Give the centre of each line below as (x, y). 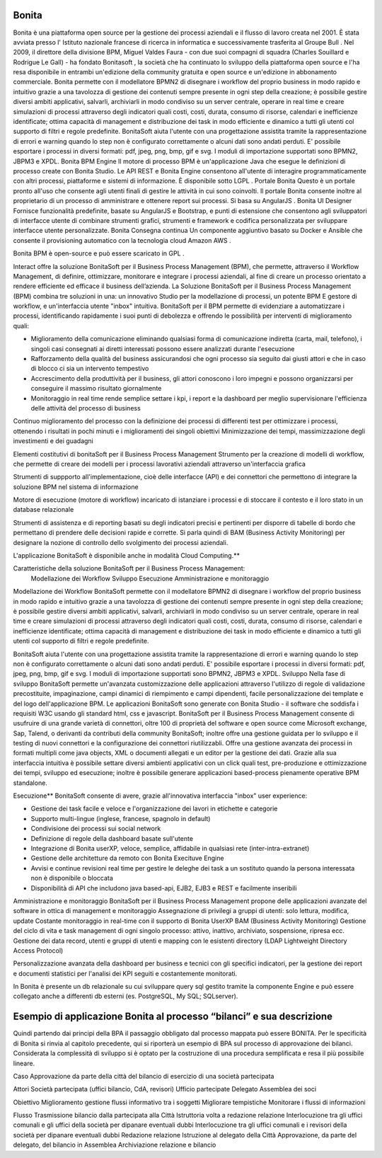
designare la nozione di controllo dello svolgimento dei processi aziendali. (121, 542)
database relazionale (44, 510)
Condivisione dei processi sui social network (96, 829)
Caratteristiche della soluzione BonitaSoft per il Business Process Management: (129, 568)
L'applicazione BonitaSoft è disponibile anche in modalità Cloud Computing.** (127, 556)
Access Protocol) (38, 950)
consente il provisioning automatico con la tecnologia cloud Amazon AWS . (122, 240)
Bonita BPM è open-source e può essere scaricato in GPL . (99, 253)
